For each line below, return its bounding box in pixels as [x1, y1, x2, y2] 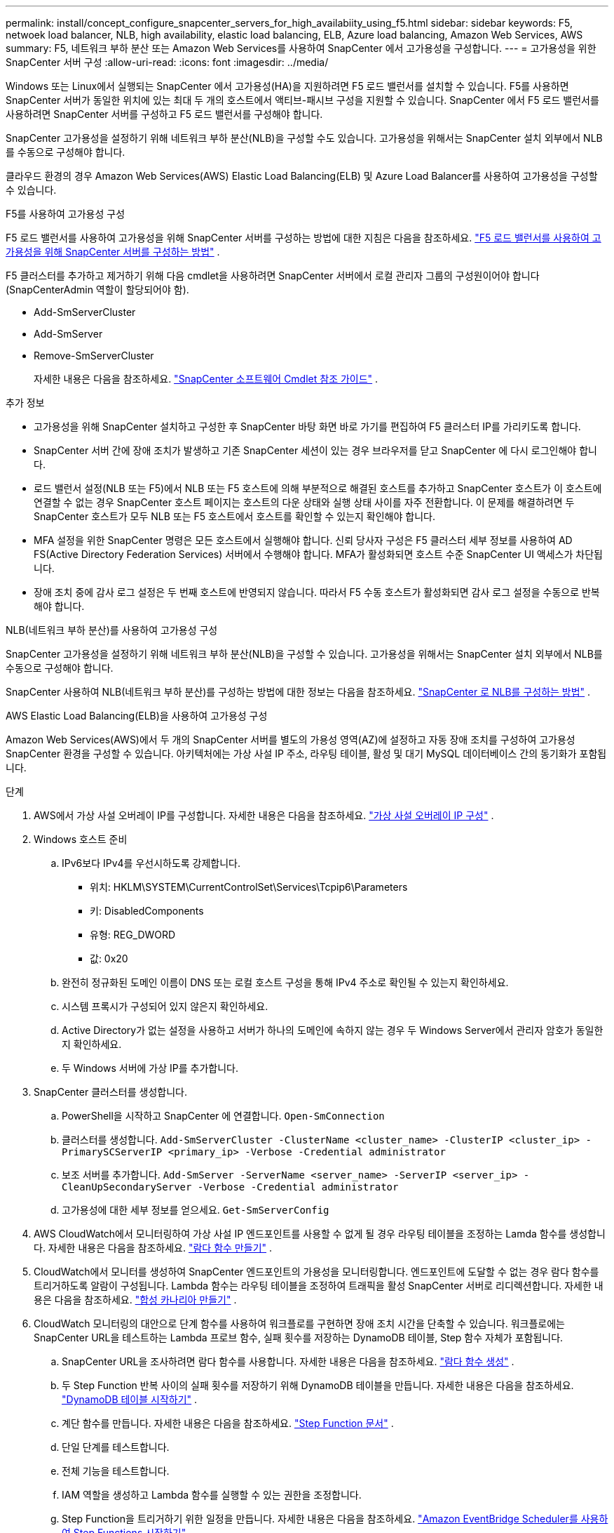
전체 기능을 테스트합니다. [62, 1465, 170, 1477]
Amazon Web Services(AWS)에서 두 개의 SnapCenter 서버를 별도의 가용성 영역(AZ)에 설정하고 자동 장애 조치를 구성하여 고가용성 [6, 734, 575, 745]
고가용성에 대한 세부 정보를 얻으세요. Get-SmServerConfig [62, 1204, 329, 1216]
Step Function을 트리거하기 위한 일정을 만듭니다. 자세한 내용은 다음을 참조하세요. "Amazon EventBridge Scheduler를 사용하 [62, 1513, 608, 1525]
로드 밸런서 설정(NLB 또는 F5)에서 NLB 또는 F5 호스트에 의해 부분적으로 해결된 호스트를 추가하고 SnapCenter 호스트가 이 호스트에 [34, 482, 602, 494]
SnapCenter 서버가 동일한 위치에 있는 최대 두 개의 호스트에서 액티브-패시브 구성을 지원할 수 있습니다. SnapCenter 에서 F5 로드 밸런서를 [6, 94, 599, 106]
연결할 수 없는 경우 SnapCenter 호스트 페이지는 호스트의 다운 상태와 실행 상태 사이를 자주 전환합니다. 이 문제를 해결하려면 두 [34, 496, 575, 508]
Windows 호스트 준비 [34, 833, 128, 845]
